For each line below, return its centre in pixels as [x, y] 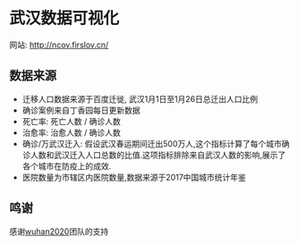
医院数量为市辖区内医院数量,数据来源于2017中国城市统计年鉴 [134, 177]
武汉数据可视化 [64, 18]
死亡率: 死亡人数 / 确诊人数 [71, 121]
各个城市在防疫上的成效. [67, 165]
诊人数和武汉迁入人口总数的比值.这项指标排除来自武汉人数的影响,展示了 [154, 155]
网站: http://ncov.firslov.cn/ [59, 45]
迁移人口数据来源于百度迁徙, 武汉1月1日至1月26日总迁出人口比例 [140, 98]
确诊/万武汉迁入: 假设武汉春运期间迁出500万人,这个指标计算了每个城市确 [156, 143]
